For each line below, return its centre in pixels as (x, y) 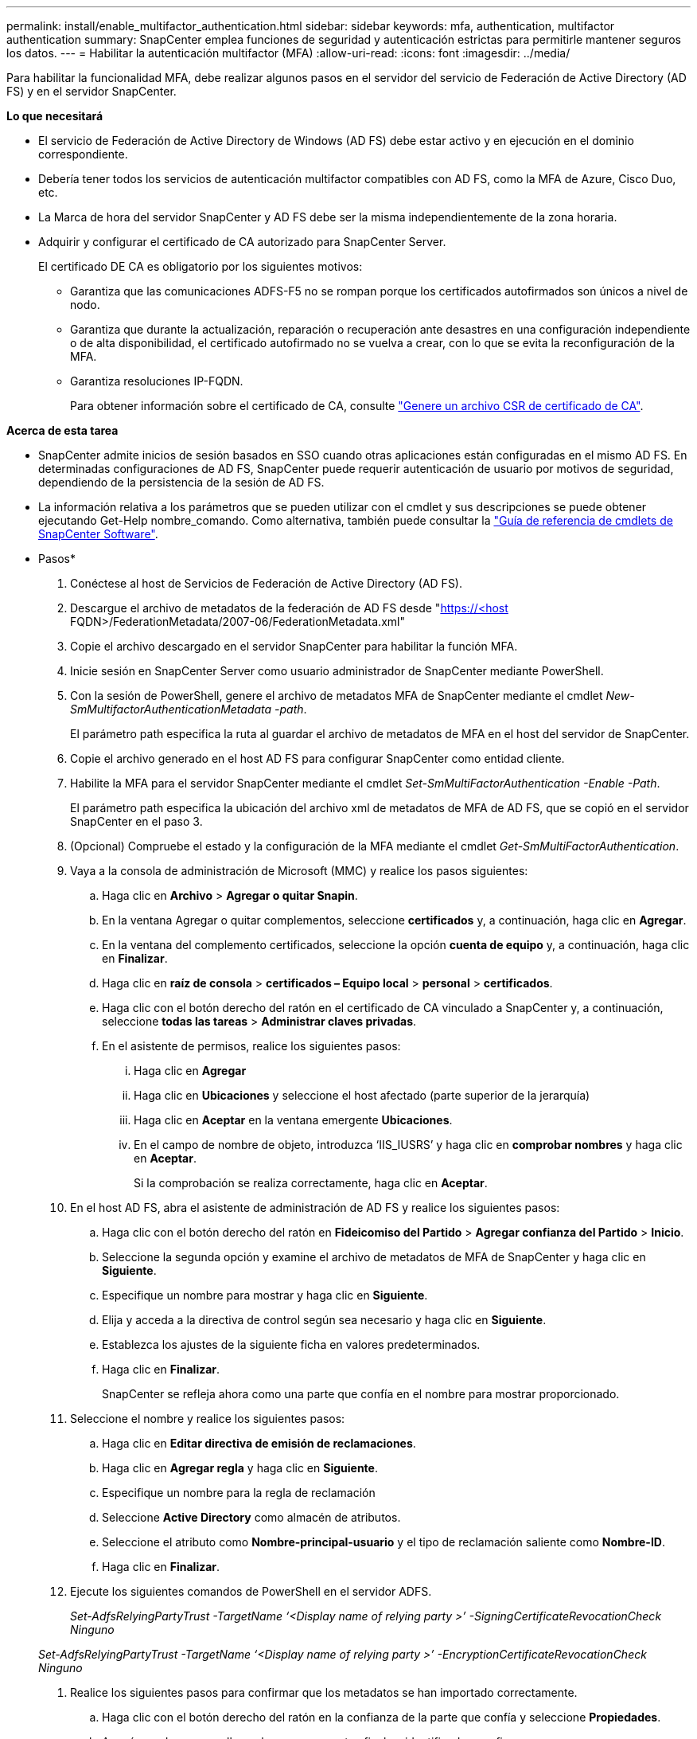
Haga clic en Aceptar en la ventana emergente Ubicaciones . (293, 1120)
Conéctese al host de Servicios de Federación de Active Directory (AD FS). (267, 583)
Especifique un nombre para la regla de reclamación (239, 1493)
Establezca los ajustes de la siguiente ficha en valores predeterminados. (291, 1344)
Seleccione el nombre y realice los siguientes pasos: (208, 1419)
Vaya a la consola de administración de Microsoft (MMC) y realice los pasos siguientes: (299, 871)
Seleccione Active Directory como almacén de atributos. (251, 1517)
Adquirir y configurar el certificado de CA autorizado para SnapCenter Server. (242, 242)
